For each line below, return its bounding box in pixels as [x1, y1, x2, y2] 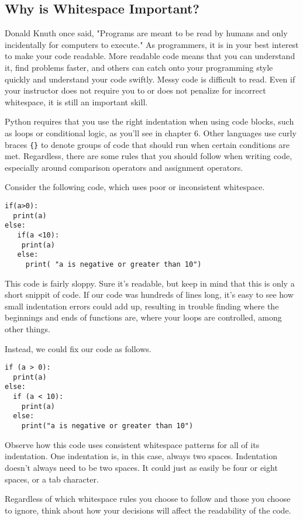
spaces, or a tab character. [5, 473, 99, 485]
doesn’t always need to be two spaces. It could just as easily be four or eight [5, 461, 278, 473]
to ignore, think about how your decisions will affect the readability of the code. [5, 504, 291, 516]
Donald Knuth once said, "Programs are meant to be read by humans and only [5, 27, 288, 39]
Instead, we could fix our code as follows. [5, 342, 151, 354]
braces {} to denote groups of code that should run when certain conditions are [5, 138, 290, 150]
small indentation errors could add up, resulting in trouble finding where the [5, 299, 279, 312]
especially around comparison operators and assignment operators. [5, 161, 243, 173]
